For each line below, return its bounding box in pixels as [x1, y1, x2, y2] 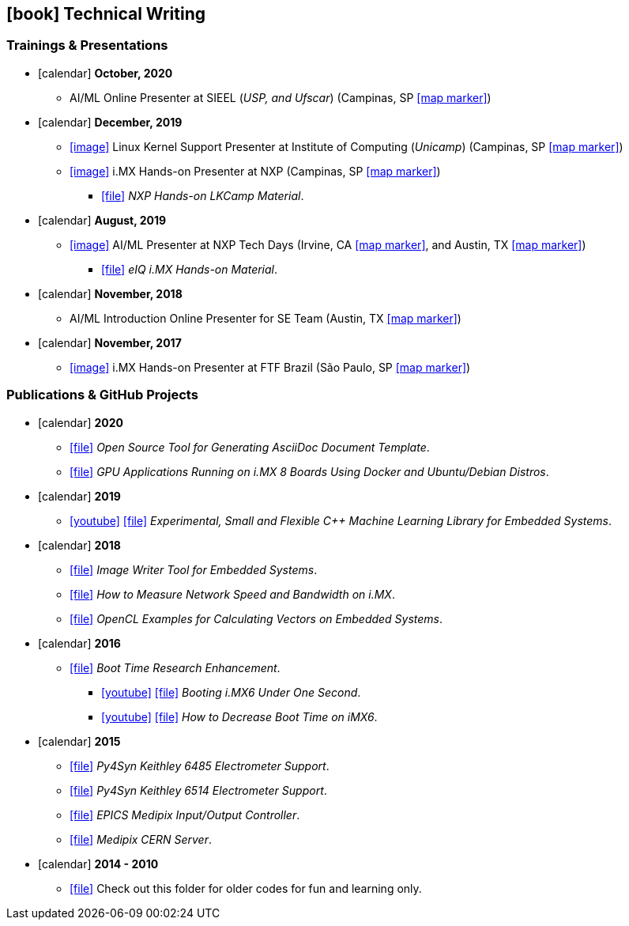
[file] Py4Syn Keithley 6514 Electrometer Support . [70, 783, 327, 797]
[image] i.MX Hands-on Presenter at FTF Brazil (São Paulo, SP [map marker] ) [70, 360, 471, 374]
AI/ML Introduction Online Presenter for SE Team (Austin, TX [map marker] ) [70, 311, 461, 325]
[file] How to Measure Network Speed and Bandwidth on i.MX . [70, 587, 395, 601]
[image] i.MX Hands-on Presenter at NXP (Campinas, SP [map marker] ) [70, 164, 441, 178]
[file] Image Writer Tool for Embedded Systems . [70, 562, 318, 576]
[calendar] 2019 [38, 489, 121, 503]
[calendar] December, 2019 [38, 115, 183, 129]
